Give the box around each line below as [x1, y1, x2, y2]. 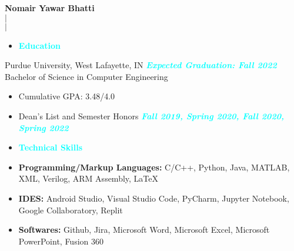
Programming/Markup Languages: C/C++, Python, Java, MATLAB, [18, 160, 290, 173]
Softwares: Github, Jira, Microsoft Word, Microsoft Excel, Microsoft [18, 223, 270, 236]
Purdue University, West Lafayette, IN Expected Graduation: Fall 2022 [5, 59, 277, 71]
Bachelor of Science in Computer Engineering [5, 70, 168, 82]
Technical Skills [18, 141, 83, 153]
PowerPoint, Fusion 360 [18, 235, 104, 247]
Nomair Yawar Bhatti [5, 2, 95, 14]
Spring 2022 [18, 121, 69, 133]
